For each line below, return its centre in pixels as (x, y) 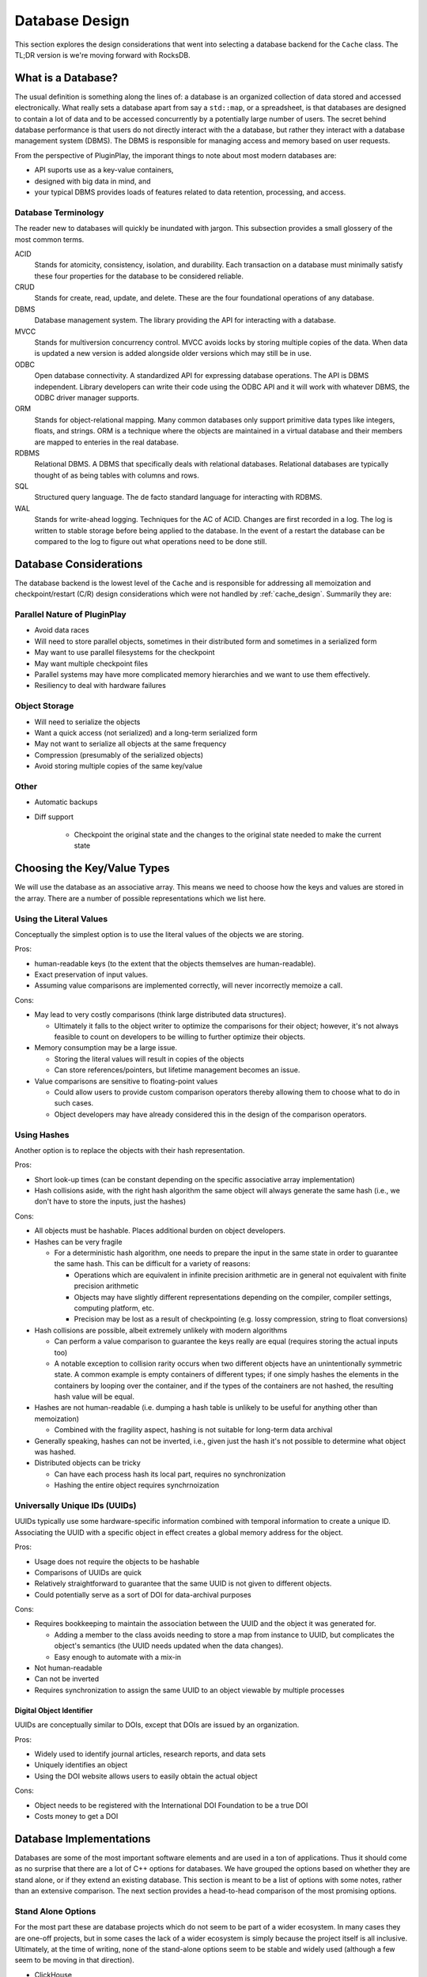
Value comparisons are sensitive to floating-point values (126, 1081)
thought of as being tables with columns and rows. (117, 475)
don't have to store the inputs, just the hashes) (110, 1201)
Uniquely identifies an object (81, 1765)
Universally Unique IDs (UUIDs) (76, 1505)
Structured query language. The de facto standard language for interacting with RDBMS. (178, 497)
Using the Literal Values (61, 919)
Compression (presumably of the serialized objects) (119, 754)
